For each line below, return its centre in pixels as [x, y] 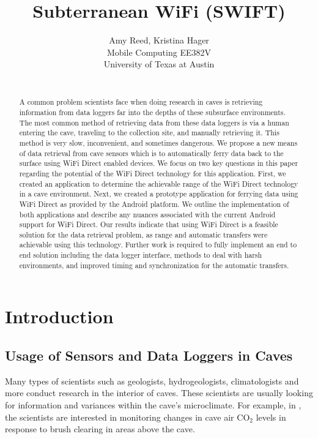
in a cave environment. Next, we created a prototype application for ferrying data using [159, 194]
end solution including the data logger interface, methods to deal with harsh [141, 255]
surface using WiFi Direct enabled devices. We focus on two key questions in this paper [159, 163]
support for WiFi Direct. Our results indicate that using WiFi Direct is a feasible [149, 224]
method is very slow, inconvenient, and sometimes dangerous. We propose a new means [158, 142]
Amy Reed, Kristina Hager [159, 40]
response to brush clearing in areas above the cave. [100, 429]
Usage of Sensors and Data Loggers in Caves [149, 355]
